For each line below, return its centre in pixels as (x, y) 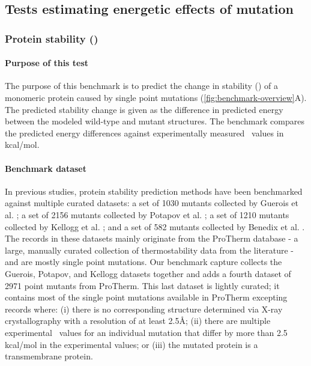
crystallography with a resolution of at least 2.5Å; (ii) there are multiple (138, 321)
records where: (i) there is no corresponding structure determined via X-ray (144, 309)
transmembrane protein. (49, 356)
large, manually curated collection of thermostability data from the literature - (149, 250)
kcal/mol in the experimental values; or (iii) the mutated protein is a (131, 344)
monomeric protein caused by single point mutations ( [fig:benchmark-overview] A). (156, 98)
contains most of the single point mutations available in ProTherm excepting (146, 297)
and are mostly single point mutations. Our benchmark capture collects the (143, 262)
